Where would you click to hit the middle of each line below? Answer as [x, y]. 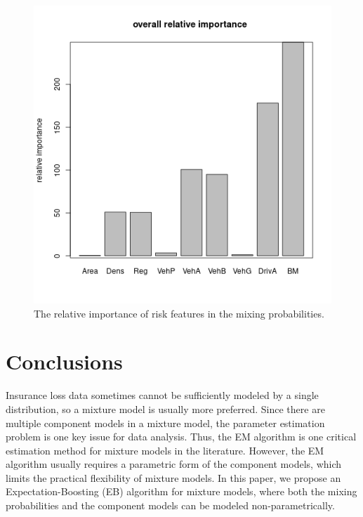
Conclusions [64, 361]
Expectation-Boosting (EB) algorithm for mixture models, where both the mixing [181, 491]
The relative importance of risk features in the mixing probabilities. [179, 313]
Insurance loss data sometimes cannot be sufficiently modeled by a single [162, 395]
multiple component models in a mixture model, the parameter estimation [165, 423]
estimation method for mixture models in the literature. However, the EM [165, 450]
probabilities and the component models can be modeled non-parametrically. [170, 505]
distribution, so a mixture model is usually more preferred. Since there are [165, 408]
